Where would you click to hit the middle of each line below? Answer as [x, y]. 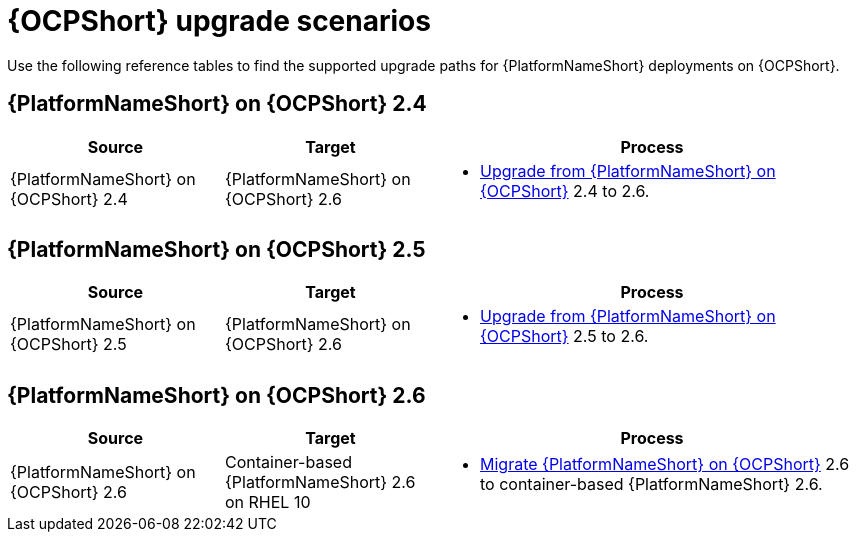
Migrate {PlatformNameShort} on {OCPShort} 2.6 [665, 464]
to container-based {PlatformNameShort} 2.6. [651, 484]
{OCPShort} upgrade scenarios [219, 21]
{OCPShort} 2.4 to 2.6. [565, 190]
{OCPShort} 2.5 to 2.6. [564, 336]
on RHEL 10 [268, 502]
